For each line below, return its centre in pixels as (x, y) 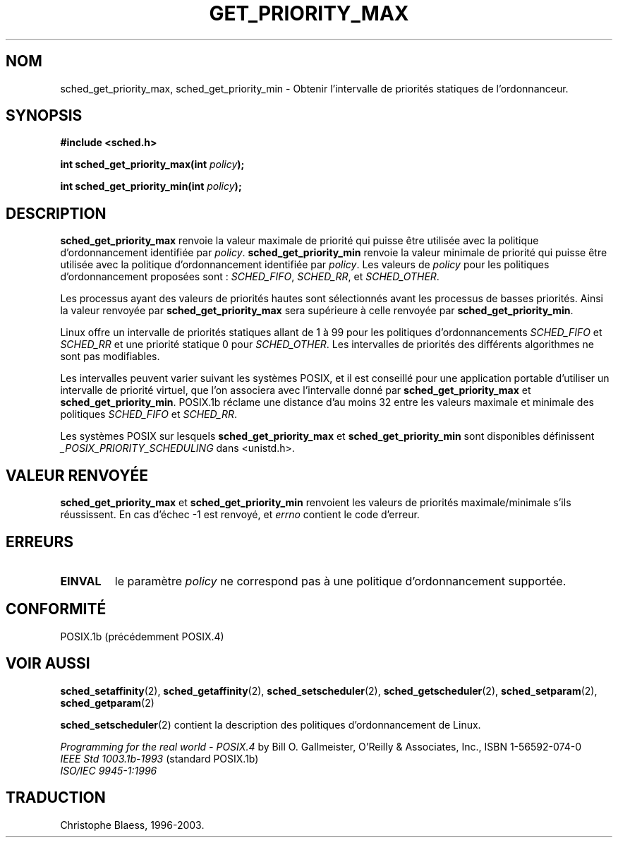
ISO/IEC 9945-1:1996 (109, 770)
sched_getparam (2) (107, 702)
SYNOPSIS (44, 116)
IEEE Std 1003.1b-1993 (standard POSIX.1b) (159, 758)
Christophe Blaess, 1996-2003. (132, 825)
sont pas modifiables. (110, 357)
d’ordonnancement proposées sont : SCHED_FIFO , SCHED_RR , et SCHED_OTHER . (250, 277)
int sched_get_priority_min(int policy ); (151, 186)
